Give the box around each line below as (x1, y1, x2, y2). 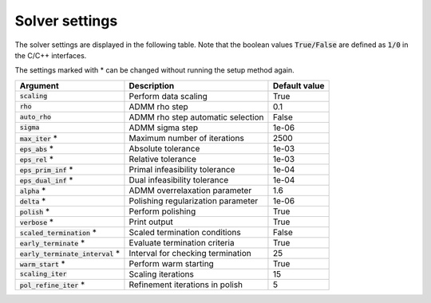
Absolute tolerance (129, 143, 200, 154)
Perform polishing (129, 206, 196, 217)
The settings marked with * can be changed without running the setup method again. (14, 65, 295, 75)
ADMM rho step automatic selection (129, 112, 264, 123)
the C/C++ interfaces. (14, 50, 87, 60)
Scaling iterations (129, 268, 195, 279)
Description (129, 80, 175, 91)
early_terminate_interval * (19, 247, 121, 258)
